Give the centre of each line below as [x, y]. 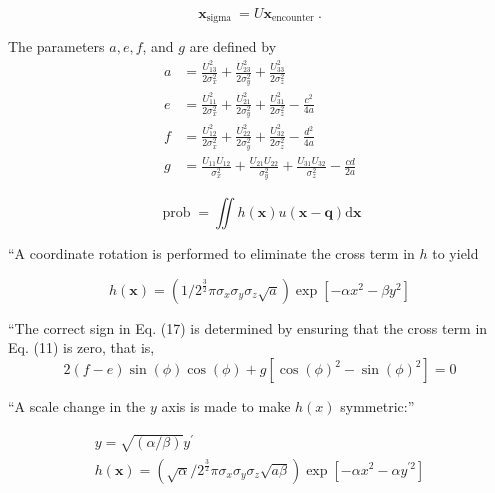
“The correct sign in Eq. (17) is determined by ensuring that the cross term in [248, 327]
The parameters [56, 46]
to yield [455, 253]
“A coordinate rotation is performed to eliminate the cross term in [211, 253]
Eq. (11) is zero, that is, [81, 347]
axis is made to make [226, 406]
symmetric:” [377, 406]
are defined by [233, 46]
